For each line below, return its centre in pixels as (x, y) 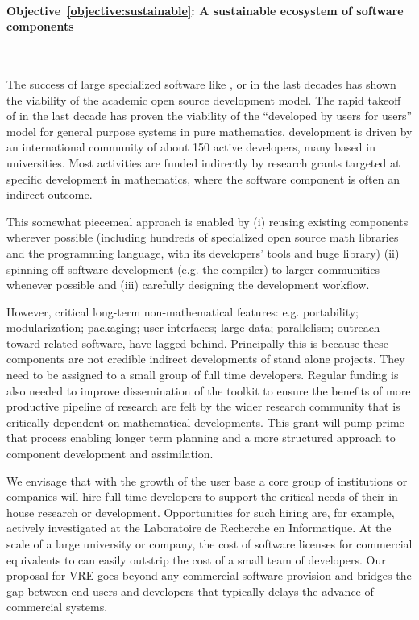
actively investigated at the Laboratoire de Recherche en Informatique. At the (199, 528)
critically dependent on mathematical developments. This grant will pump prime (205, 422)
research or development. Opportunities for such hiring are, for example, (216, 512)
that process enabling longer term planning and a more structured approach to (201, 438)
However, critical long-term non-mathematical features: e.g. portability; (183, 311)
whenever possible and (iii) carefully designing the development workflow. (188, 285)
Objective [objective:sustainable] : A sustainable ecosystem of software (205, 10)
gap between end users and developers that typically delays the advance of (190, 591)
